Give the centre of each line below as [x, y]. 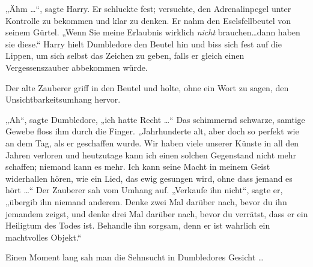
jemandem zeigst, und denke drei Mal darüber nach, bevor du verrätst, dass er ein [157, 213]
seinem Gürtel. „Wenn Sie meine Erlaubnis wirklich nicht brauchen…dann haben [153, 32]
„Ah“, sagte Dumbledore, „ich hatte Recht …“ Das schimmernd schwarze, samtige [155, 119]
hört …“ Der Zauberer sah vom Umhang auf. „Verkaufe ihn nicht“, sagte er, [144, 190]
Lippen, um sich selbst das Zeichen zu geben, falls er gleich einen [125, 55]
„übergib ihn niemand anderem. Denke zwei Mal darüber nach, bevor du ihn [146, 201]
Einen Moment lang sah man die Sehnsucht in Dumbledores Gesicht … [135, 257]
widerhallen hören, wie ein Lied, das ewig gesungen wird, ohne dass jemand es [149, 178]
